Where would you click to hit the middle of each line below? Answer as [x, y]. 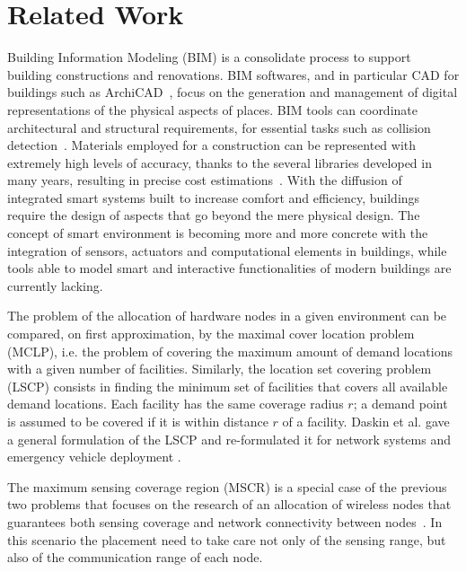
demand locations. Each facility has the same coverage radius [176, 404]
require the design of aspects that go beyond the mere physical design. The [214, 215]
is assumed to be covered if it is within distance [138, 421]
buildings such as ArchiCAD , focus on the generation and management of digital [233, 92]
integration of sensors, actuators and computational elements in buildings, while [227, 250]
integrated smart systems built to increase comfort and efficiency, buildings [214, 197]
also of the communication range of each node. [135, 557]
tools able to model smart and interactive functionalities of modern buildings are [229, 268]
